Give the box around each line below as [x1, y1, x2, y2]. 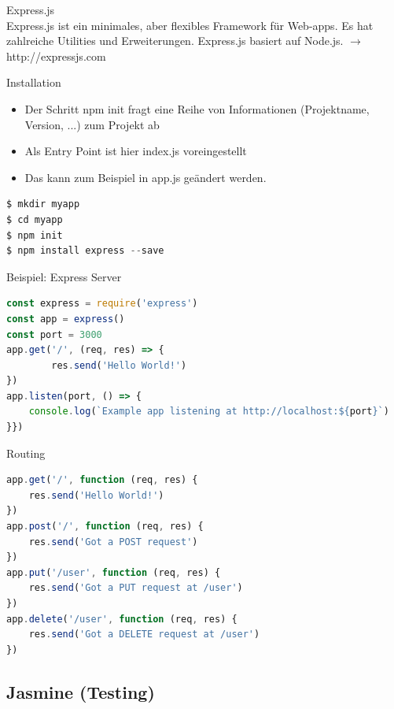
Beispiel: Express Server [6, 268, 122, 284]
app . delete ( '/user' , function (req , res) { [6, 613, 238, 625]
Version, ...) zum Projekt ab [24, 116, 160, 132]
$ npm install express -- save [6, 245, 164, 257]
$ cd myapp [6, 213, 63, 225]
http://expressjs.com [6, 47, 106, 64]
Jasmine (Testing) [6, 679, 155, 703]
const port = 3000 [6, 329, 102, 340]
